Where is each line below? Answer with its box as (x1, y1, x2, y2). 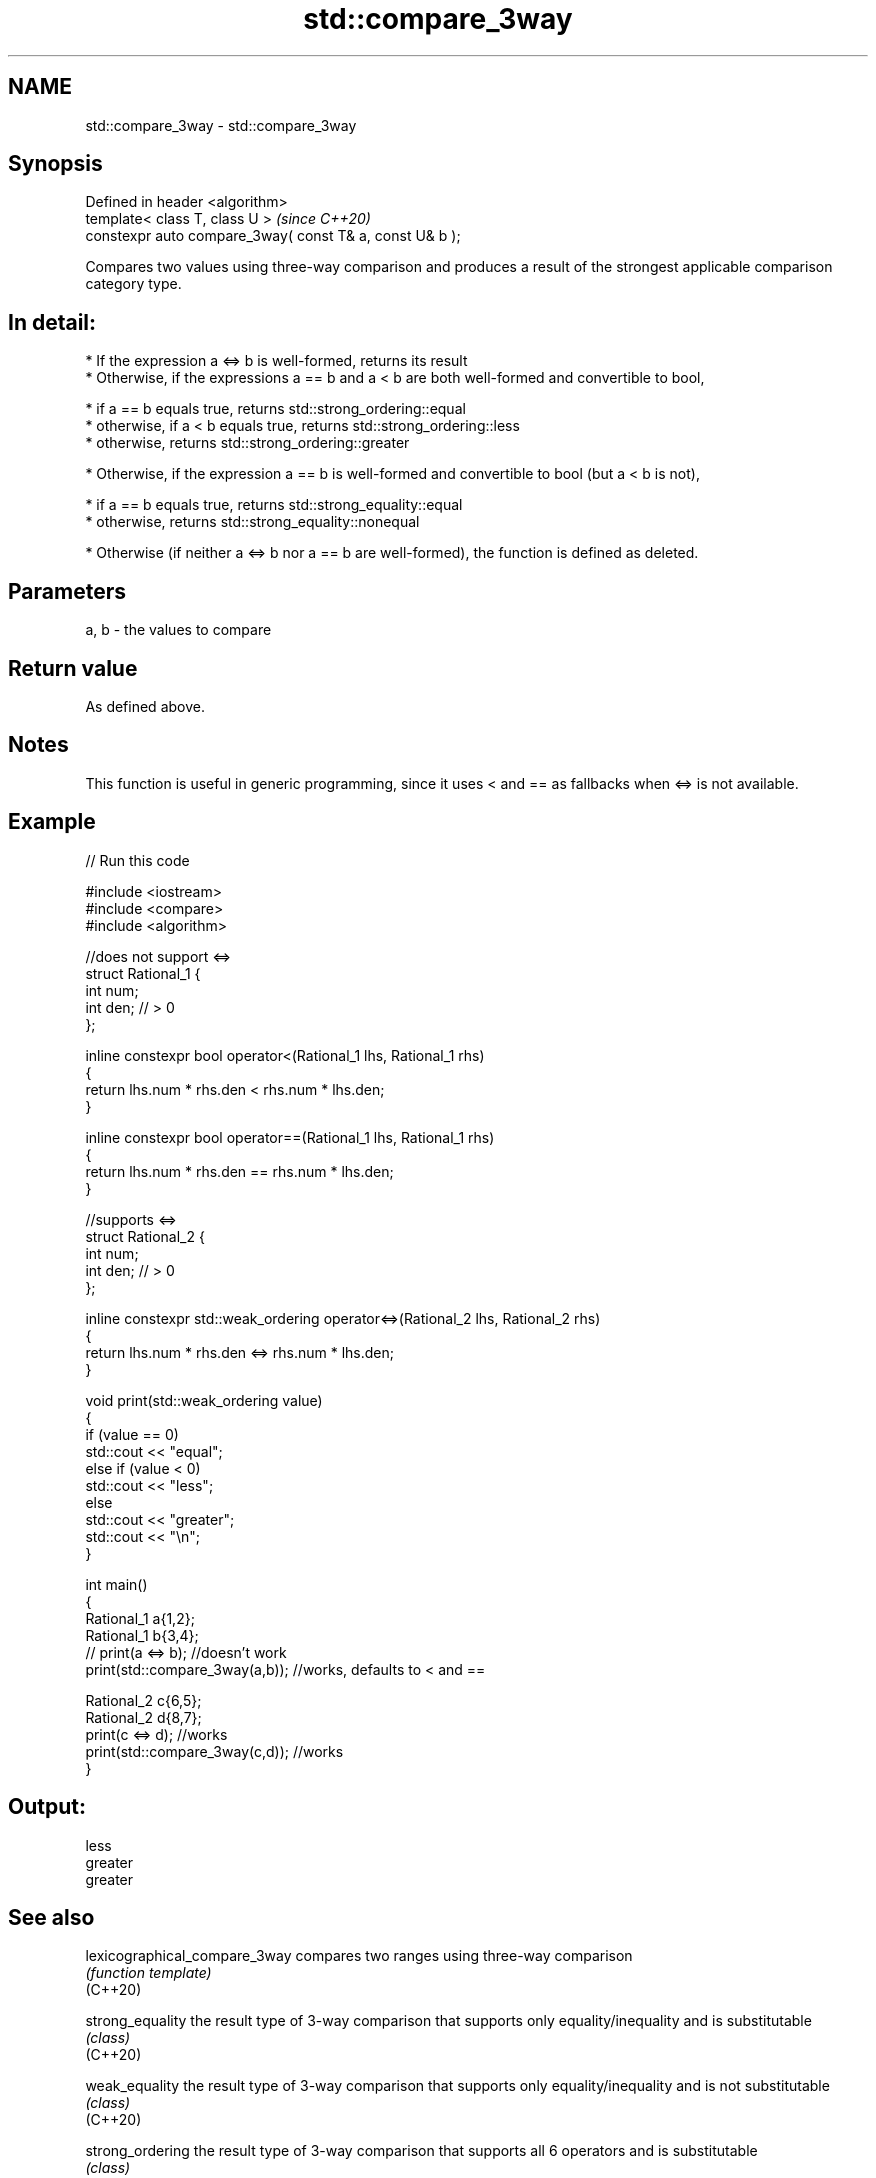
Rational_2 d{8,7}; (85, 1708, 202, 1726)
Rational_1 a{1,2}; (85, 1609, 195, 1627)
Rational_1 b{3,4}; (85, 1626, 199, 1644)
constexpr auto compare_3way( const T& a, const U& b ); (85, 227, 461, 245)
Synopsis (8, 151, 103, 177)
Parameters (8, 578, 126, 604)
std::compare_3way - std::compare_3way (85, 116, 357, 134)
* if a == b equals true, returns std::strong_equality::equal (85, 496, 463, 514)
